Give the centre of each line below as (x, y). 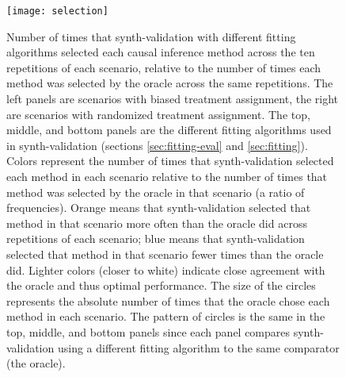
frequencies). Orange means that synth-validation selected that (159, 208)
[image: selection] (57, 11)
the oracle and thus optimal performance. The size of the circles (161, 285)
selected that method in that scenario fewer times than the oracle (165, 254)
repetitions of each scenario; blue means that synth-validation (156, 239)
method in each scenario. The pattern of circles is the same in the (166, 316)
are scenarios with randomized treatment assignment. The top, (158, 114)
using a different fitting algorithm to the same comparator (198, 347)
